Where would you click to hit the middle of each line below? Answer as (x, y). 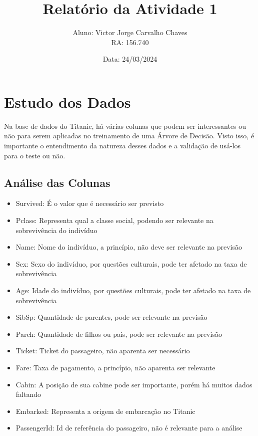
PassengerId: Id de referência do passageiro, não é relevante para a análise (129, 428)
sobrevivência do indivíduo (56, 230)
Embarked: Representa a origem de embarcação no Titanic (105, 411)
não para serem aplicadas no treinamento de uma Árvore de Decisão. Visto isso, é (129, 136)
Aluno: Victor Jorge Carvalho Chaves (130, 32)
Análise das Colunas (57, 182)
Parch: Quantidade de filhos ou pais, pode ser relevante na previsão (119, 334)
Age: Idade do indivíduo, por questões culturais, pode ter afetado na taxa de (133, 290)
